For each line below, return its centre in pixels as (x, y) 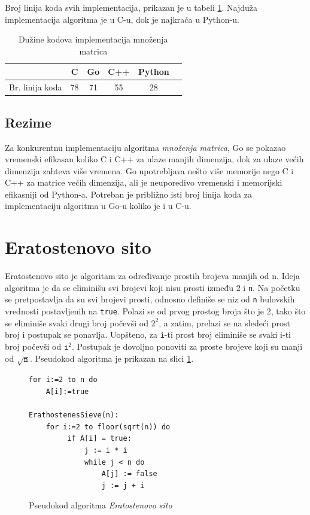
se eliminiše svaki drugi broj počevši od (77, 322)
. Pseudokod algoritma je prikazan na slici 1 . (112, 358)
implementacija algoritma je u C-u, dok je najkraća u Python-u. (122, 19)
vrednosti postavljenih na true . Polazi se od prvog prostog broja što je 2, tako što (155, 311)
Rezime (28, 122)
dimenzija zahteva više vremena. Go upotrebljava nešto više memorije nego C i (149, 170)
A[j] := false (129, 474)
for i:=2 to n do (63, 380)
